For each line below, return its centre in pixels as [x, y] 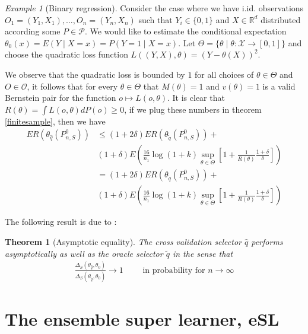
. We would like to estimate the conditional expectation [185, 31]
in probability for [174, 270]
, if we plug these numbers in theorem [193, 109]
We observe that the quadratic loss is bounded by [95, 74]
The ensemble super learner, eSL [142, 319]
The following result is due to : [61, 222]
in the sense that [203, 253]
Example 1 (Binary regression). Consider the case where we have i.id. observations [154, 8]
